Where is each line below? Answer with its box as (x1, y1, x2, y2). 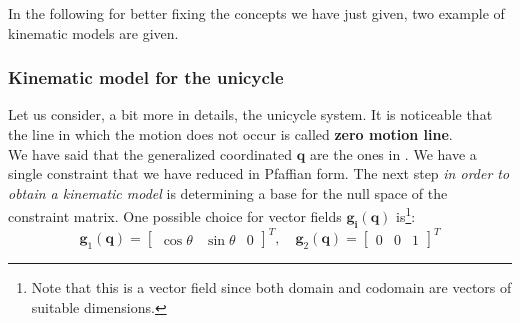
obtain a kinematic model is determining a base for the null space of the (8, 182, 448, 203)
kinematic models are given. (8, 22, 179, 43)
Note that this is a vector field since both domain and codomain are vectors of (31, 277, 512, 298)
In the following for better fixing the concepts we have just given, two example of (8, 3, 505, 23)
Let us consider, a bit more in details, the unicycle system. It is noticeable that (8, 104, 493, 125)
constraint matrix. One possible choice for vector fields (8, 206, 342, 227)
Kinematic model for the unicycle (8, 65, 284, 90)
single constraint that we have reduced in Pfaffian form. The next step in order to (8, 163, 510, 184)
